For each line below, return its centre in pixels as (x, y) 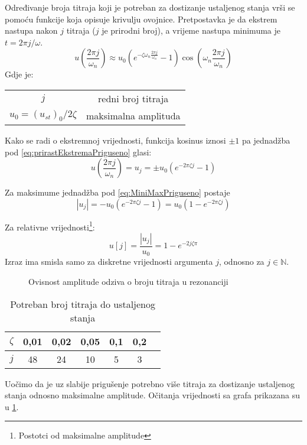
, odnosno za (241, 262)
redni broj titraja (133, 98)
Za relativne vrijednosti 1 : (50, 226)
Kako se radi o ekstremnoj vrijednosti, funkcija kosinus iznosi (115, 140)
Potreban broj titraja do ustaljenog (83, 304)
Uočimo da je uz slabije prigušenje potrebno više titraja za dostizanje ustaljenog (150, 383)
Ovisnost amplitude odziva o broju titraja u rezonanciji (128, 282)
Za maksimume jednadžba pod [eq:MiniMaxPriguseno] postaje (117, 192)
